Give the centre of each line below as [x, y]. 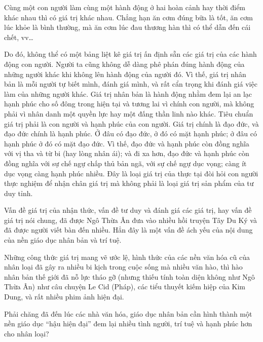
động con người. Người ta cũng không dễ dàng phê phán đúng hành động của [124, 64]
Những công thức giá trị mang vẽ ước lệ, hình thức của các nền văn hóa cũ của [127, 257]
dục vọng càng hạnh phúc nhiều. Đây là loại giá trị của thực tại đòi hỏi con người [131, 173]
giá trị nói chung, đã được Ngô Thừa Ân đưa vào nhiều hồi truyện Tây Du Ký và [130, 220]
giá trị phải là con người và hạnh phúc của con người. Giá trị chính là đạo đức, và [131, 123]
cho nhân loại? [27, 333]
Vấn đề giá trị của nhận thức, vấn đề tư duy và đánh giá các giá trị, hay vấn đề [128, 210]
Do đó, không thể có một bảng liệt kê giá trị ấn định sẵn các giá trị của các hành [130, 54]
